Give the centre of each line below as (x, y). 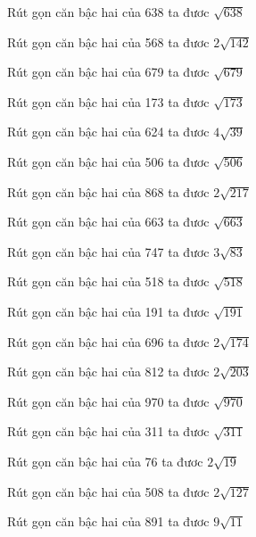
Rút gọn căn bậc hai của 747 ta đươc (108, 251)
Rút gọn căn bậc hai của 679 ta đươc (108, 72)
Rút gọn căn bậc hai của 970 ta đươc (108, 401)
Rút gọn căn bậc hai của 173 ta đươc (108, 101)
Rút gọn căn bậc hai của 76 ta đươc (105, 461)
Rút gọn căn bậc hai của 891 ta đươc (108, 521)
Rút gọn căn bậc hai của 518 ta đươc (108, 281)
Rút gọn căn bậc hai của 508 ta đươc (108, 491)
